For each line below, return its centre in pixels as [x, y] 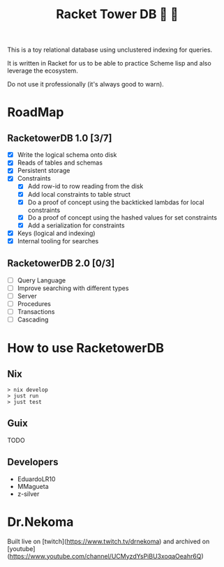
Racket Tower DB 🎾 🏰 [117, 14]
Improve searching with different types [73, 288]
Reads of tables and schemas [60, 162]
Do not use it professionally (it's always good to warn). [85, 84]
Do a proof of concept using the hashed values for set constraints [122, 217]
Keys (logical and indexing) [56, 233]
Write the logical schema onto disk [67, 155]
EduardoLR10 [36, 479]
